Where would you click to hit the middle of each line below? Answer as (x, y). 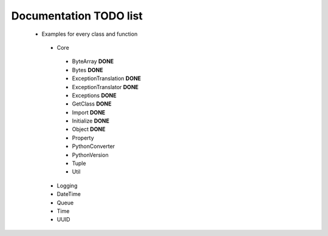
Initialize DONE (91, 121)
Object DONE (89, 129)
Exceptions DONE (94, 95)
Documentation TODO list (77, 16)
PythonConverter (94, 146)
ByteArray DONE (93, 61)
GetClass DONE (92, 104)
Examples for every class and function (90, 34)
